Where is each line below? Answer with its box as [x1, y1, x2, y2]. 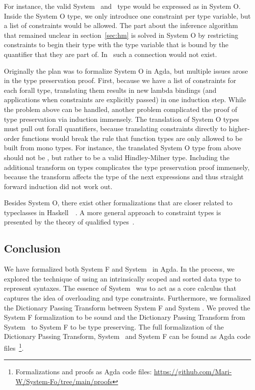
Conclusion [4, 241, 61, 256]
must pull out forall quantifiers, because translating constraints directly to [4, 123, 227, 134]
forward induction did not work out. [4, 181, 113, 191]
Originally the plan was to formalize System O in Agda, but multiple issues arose [4, 65, 248, 76]
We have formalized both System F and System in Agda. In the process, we [4, 264, 235, 274]
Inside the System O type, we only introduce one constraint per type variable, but [4, 10, 251, 21]
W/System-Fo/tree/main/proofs [15, 376, 113, 386]
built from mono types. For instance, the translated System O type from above [4, 142, 241, 153]
